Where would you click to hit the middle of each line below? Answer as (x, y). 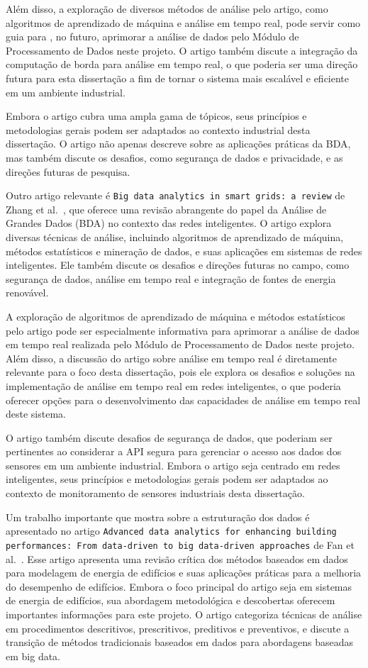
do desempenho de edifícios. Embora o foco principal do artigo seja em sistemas (179, 586)
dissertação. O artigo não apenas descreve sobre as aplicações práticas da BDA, (178, 144)
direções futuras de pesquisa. (68, 171)
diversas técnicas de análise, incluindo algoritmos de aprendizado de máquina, (175, 236)
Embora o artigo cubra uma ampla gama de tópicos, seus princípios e (156, 116)
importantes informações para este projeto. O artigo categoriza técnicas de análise (184, 614)
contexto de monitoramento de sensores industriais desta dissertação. (155, 493)
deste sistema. (36, 414)
